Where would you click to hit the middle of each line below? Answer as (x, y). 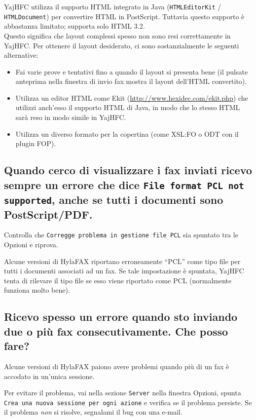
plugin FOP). (36, 143)
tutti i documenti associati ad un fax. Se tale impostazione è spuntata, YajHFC (124, 271)
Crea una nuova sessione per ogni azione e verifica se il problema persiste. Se (128, 402)
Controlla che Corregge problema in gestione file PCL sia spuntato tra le (121, 235)
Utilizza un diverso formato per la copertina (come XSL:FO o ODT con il (127, 134)
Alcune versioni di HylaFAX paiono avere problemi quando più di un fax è (117, 366)
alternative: (21, 55)
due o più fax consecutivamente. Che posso (116, 331)
